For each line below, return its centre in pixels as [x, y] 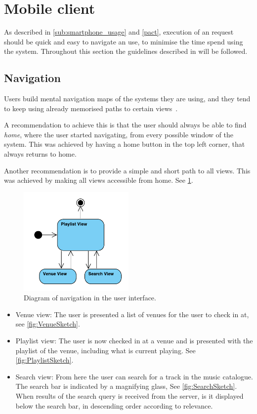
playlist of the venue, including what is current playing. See [106, 350]
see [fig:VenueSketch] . [48, 324]
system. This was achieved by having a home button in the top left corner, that [125, 144]
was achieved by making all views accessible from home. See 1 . [99, 180]
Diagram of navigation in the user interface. [90, 298]
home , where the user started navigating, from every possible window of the [119, 134]
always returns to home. [40, 154]
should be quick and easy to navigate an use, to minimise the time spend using [124, 41]
